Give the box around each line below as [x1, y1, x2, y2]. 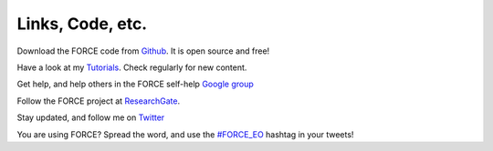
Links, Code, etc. [16, 14, 148, 34]
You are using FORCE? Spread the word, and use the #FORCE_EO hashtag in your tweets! [16, 128, 354, 140]
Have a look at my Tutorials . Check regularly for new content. [16, 62, 247, 73]
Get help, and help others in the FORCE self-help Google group [16, 78, 255, 90]
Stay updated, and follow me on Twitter [16, 112, 165, 123]
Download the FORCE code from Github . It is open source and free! [16, 45, 270, 56]
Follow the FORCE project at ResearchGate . [16, 96, 181, 106]
